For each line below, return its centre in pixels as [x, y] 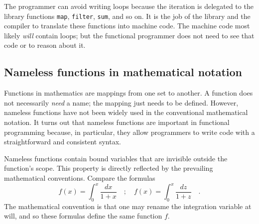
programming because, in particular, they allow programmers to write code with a [129, 132]
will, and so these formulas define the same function [83, 216]
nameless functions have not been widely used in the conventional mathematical [126, 112]
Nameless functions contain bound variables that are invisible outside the [116, 158]
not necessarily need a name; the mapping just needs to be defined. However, [121, 102]
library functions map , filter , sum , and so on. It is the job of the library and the [127, 16]
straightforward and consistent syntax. [63, 142]
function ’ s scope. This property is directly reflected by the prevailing [109, 168]
